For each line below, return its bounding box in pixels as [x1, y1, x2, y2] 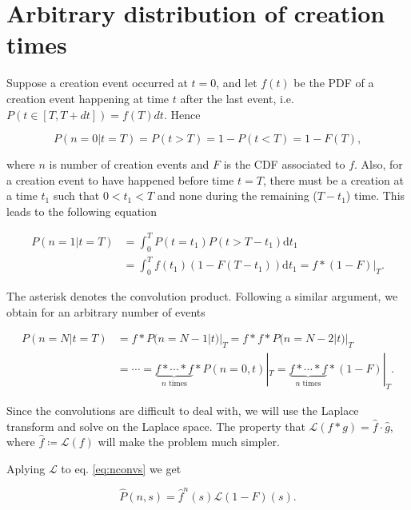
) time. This [345, 187, 405, 204]
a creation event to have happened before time [6, 171, 234, 188]
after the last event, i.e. [180, 90, 294, 106]
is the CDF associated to [223, 156, 345, 173]
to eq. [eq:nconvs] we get [61, 460, 182, 476]
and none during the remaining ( [157, 187, 317, 204]
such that [53, 187, 100, 204]
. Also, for [354, 156, 403, 173]
